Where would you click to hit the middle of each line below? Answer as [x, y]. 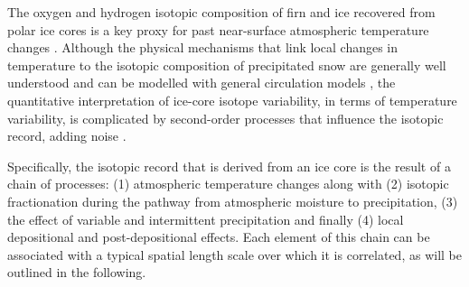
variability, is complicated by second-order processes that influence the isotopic [225, 118]
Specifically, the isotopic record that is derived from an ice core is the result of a [229, 166]
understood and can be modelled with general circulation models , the [202, 83]
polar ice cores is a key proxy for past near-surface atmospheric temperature [218, 29]
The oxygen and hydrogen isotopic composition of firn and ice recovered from [221, 12]
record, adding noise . [67, 136]
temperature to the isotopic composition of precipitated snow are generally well [227, 65]
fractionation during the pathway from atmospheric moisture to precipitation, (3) [233, 201]
